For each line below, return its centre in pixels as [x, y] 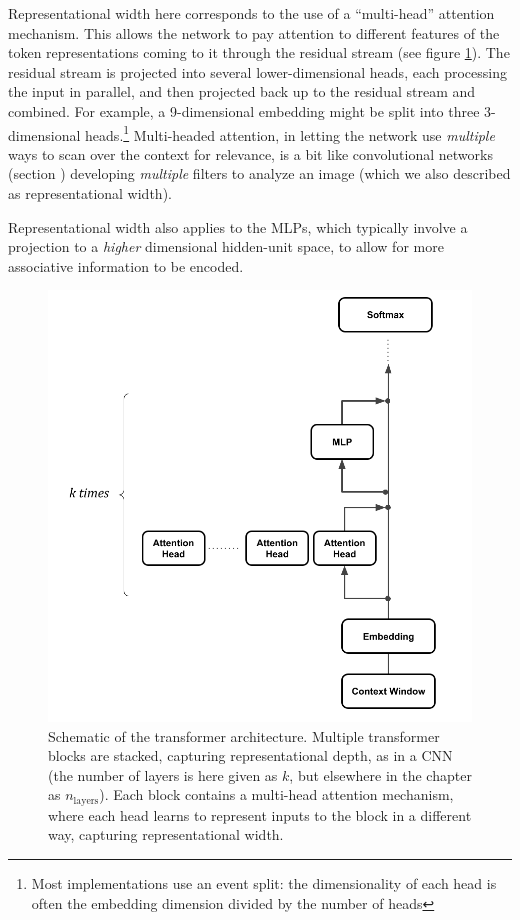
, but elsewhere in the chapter [380, 774]
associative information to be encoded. [126, 265]
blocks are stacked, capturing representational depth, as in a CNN [250, 755]
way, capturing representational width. [166, 834]
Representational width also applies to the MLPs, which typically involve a [238, 226]
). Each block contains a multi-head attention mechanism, [276, 794]
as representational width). [90, 193]
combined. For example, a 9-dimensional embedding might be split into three [244, 110]
